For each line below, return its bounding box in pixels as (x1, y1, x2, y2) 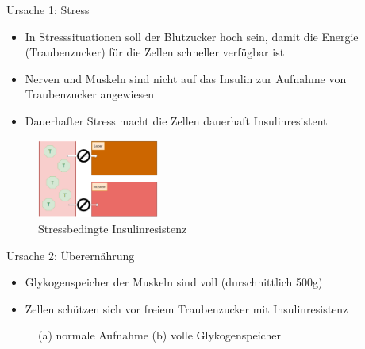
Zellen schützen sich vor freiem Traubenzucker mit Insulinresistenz (25, 300, 348, 316)
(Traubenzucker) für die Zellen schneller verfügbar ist (25, 44, 285, 60)
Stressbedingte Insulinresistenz (38, 221, 187, 236)
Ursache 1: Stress (6, 2, 90, 17)
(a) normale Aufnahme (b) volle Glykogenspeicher (38, 327, 281, 343)
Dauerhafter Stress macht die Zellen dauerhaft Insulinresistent (25, 112, 328, 128)
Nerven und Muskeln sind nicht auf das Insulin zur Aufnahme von (25, 70, 347, 86)
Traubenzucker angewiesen (25, 86, 155, 102)
